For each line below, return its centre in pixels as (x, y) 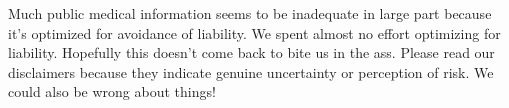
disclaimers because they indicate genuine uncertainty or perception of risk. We (251, 71)
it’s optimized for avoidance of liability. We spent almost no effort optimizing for (254, 32)
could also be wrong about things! (112, 91)
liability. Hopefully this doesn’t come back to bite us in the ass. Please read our (251, 52)
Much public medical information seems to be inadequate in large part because (250, 13)
